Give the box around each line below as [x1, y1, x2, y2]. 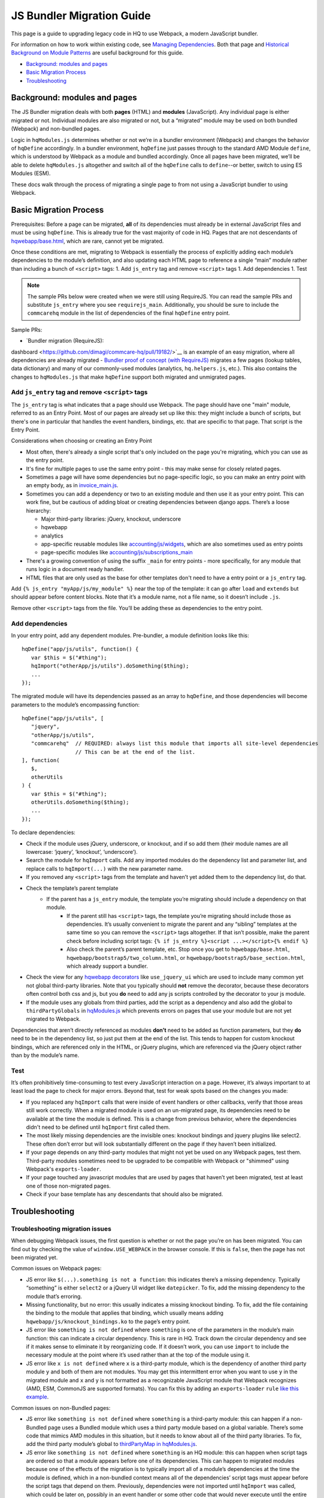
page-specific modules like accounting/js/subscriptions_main [41, 549, 193, 556]
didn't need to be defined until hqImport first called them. [26, 1123, 171, 1131]
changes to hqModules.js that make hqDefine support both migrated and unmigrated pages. [11, 373, 246, 380]
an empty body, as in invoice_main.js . [26, 482, 119, 489]
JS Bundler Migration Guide [11, 9, 151, 22]
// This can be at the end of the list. [75, 748, 196, 755]
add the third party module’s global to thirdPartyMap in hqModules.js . [26, 1440, 198, 1448]
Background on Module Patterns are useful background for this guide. [11, 49, 184, 56]
